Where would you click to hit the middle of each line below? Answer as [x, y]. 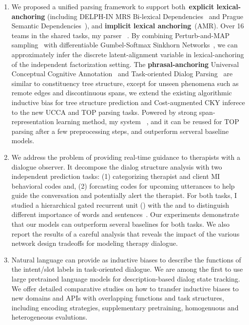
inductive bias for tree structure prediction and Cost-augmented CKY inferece [128, 102]
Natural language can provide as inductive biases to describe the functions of [126, 259]
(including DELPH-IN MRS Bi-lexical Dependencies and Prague [145, 16]
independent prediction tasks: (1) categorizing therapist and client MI [116, 176]
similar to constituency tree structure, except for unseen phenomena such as [125, 83]
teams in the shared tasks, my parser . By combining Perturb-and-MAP [121, 35]
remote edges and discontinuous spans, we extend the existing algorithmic [122, 93]
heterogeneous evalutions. [49, 317]
